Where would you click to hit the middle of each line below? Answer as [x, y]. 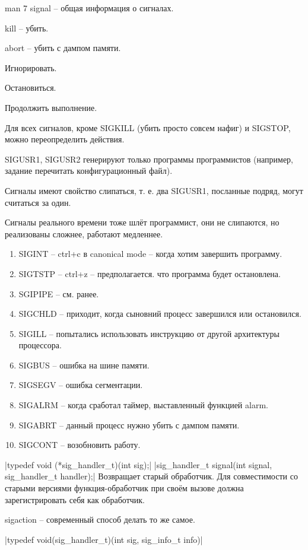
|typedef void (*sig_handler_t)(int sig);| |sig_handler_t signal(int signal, [139, 464]
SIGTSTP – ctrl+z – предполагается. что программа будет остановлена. [150, 273]
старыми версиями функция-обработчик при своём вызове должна [124, 488]
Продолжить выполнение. [51, 107]
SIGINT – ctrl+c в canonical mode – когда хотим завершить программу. [150, 254]
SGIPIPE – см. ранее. [59, 293]
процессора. [40, 345]
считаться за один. [38, 202]
